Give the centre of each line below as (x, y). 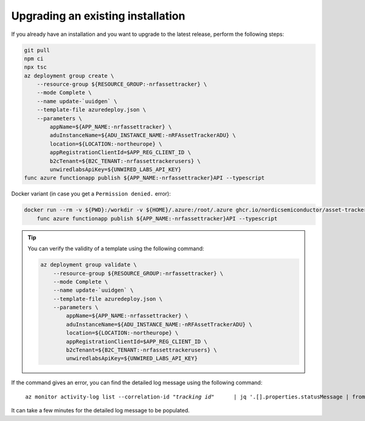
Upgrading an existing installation (98, 16)
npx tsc (35, 67)
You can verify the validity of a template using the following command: (116, 249)
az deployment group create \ (69, 76)
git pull (37, 50)
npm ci (34, 58)
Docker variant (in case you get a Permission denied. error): (91, 194)
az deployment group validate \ (89, 265)
